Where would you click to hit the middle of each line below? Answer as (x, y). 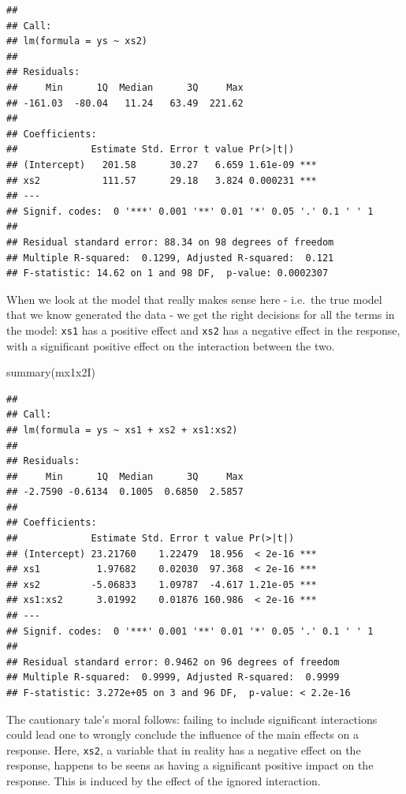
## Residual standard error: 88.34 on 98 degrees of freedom (170, 242)
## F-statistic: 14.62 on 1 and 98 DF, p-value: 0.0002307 (168, 273)
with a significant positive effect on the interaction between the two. (171, 345)
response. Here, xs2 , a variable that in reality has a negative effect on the (184, 749)
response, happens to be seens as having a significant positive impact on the (190, 765)
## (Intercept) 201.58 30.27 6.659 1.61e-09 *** (162, 165)
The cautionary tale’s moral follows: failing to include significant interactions (192, 719)
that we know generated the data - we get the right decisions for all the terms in (201, 315)
